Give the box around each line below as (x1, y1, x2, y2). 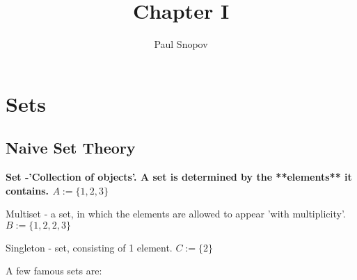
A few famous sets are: (6, 263, 102, 278)
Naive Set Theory (6, 137, 136, 158)
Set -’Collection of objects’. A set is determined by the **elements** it (6, 170, 352, 184)
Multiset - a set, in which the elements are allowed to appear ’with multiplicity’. (6, 206, 346, 221)
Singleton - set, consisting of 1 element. (6, 240, 173, 254)
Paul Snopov (154, 37, 208, 51)
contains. (6, 183, 49, 197)
